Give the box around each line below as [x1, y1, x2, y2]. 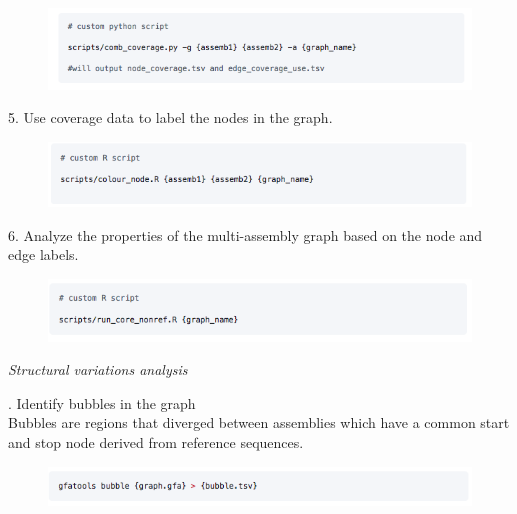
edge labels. [8, 244, 79, 265]
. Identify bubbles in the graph [8, 392, 196, 413]
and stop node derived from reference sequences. [8, 432, 304, 452]
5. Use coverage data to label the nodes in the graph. [8, 107, 333, 128]
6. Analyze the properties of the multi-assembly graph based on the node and [8, 224, 483, 245]
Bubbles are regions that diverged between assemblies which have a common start [8, 412, 510, 433]
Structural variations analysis [8, 359, 188, 380]
